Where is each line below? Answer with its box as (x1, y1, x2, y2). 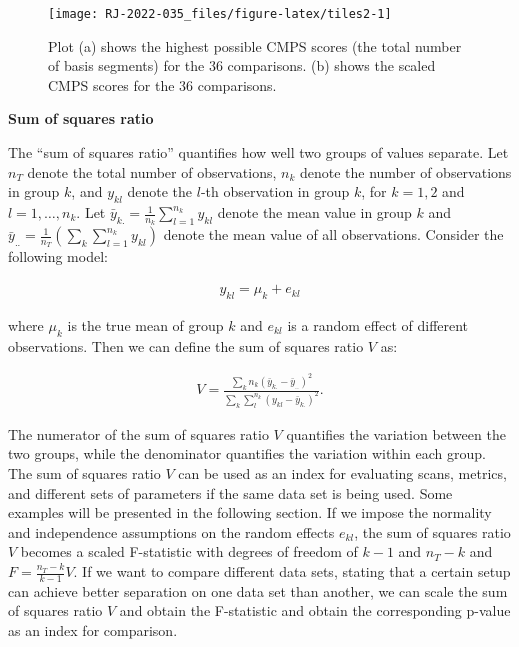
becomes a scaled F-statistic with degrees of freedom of (20, 541, 358, 562)
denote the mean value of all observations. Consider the (163, 224, 504, 245)
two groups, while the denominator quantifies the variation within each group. (8, 443, 486, 464)
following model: (8, 246, 108, 267)
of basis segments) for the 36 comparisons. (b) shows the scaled (48, 55, 436, 76)
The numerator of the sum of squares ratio (8, 423, 269, 444)
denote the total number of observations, (27, 161, 277, 182)
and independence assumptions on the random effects (8, 521, 335, 542)
